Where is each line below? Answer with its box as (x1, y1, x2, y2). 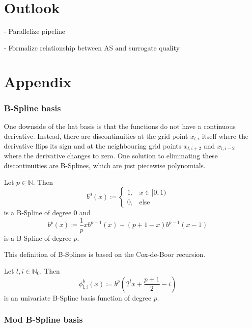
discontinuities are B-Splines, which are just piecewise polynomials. (4, 160, 206, 170)
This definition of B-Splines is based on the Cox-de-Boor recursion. (4, 249, 206, 259)
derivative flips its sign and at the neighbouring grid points (4, 140, 181, 151)
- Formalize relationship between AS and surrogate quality (4, 42, 180, 52)
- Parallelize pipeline (4, 26, 65, 36)
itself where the (202, 130, 249, 141)
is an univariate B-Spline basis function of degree (4, 292, 151, 303)
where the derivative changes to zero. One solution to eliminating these (4, 151, 218, 161)
